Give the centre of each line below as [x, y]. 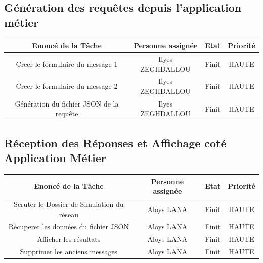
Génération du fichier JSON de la [67, 103]
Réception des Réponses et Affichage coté [115, 143]
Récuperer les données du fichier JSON [69, 226]
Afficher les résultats [69, 239]
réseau [69, 214]
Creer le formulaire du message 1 [67, 63]
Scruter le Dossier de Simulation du [69, 204]
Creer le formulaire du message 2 [67, 86]
